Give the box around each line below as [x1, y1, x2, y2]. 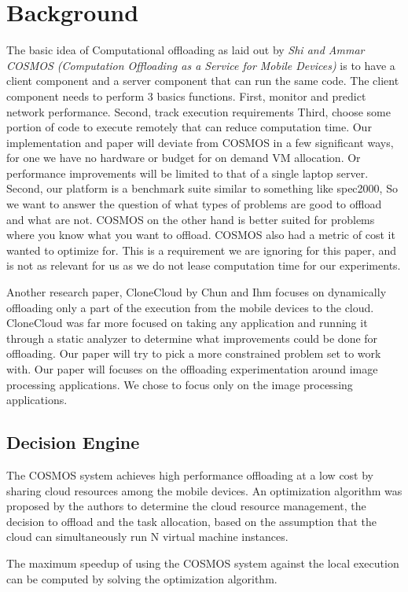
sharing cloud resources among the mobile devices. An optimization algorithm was [6, 482, 402, 498]
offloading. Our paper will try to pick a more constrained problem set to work [6, 345, 381, 362]
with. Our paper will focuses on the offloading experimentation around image [6, 361, 378, 377]
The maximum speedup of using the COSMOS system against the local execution [6, 554, 399, 571]
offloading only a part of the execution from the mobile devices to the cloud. [6, 299, 374, 315]
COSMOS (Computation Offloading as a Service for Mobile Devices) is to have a [6, 57, 395, 73]
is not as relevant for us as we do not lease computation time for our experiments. [6, 257, 401, 274]
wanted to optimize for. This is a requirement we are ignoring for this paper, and [6, 241, 396, 258]
